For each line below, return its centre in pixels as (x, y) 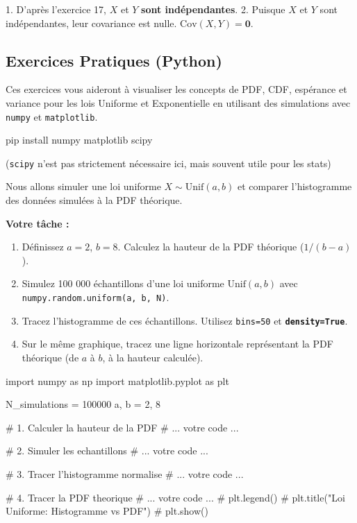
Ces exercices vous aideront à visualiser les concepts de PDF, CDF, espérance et (176, 89)
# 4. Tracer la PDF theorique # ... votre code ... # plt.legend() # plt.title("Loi (175, 497)
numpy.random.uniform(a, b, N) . (96, 297)
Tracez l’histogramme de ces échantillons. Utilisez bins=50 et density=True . (185, 320)
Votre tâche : (38, 223)
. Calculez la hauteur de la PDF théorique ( (211, 247)
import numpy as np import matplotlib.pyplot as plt (117, 380)
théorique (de (50, 357)
